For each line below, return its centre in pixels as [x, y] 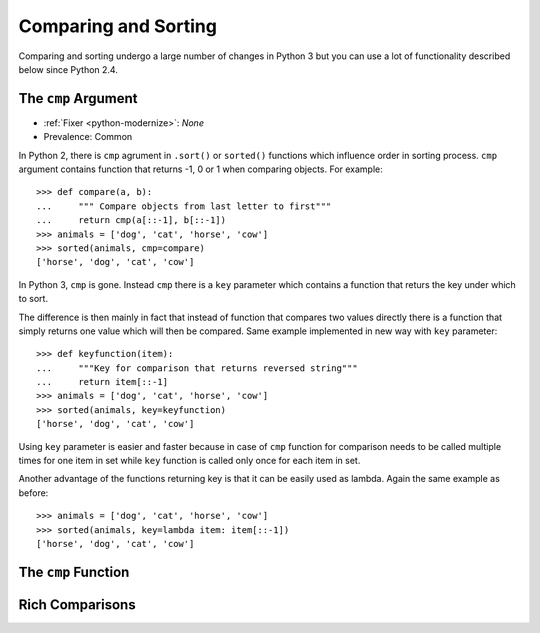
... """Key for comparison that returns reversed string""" [197, 368]
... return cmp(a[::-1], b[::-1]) [131, 220]
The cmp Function [74, 571]
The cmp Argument [78, 98]
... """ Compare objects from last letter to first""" [184, 206]
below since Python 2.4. [68, 69]
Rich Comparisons [77, 604]
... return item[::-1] [102, 382]
